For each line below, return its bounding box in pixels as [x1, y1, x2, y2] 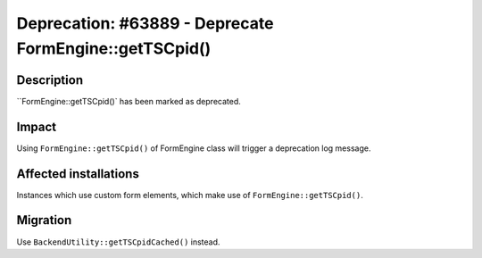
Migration [16, 212, 72, 228]
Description [16, 72, 84, 87]
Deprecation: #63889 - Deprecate [16, 13, 274, 33]
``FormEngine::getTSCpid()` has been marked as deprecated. [16, 96, 241, 106]
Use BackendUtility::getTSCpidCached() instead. [16, 237, 220, 247]
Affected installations [16, 166, 140, 181]
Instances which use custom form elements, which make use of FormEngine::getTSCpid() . [16, 189, 363, 200]
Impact [16, 119, 57, 134]
